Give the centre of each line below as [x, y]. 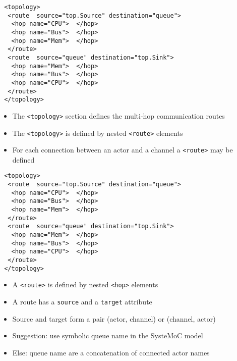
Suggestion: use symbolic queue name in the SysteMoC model [108, 336]
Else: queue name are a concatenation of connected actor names [111, 352]
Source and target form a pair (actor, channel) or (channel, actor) [114, 318]
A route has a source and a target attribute [82, 301]
